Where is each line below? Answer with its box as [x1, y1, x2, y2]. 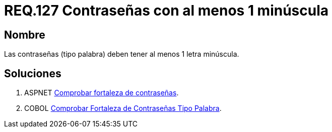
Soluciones [4, 67, 61, 80]
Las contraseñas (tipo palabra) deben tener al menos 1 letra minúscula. [4, 50, 239, 59]
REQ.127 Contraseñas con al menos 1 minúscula [4, 2, 329, 19]
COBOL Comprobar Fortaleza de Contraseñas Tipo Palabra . [24, 104, 222, 113]
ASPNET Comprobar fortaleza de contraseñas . [24, 88, 179, 97]
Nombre [4, 28, 45, 41]
